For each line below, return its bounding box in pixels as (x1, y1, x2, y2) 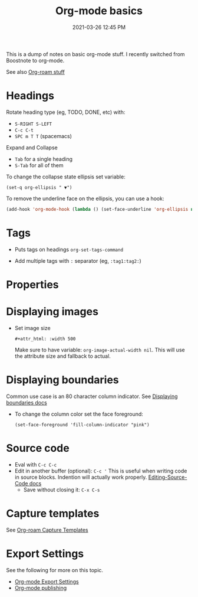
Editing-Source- (148, 474, 187, 481)
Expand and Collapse (6, 143, 58, 151)
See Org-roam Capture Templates (6, 526, 88, 533)
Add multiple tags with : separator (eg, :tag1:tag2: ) (14, 257, 141, 264)
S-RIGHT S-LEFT (14, 121, 52, 127)
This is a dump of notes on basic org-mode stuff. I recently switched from (6, 50, 185, 57)
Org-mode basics (55, 4, 143, 18)
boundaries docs (6, 399, 47, 406)
